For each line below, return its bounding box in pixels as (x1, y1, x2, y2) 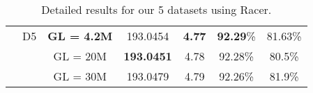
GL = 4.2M (47, 28, 113, 44)
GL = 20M (53, 48, 107, 64)
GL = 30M (53, 68, 107, 84)
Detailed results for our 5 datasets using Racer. (41, 1, 272, 17)
